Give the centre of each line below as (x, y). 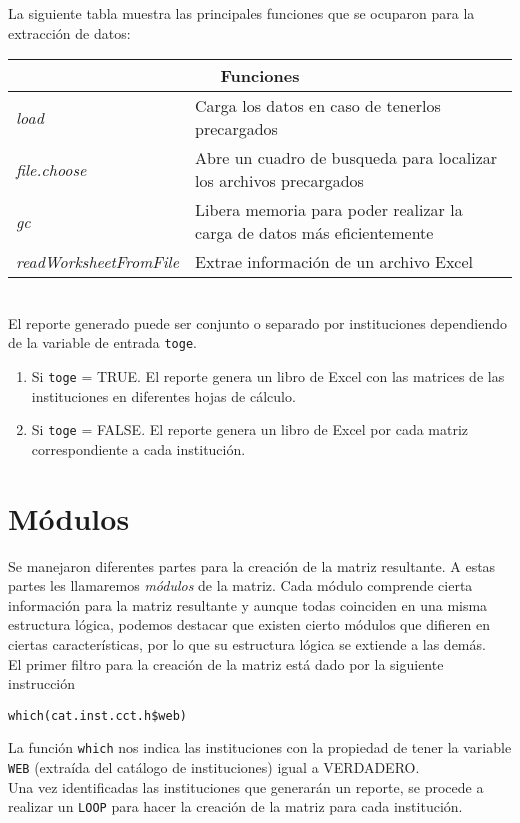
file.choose (51, 169)
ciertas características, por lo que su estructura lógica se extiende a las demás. (247, 644)
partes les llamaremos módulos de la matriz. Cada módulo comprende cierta (240, 585)
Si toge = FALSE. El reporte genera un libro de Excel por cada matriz (250, 429)
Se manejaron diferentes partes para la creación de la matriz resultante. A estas (252, 565)
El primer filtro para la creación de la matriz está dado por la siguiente (226, 663)
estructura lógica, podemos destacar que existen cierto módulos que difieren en (249, 624)
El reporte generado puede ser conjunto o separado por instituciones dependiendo (257, 322)
